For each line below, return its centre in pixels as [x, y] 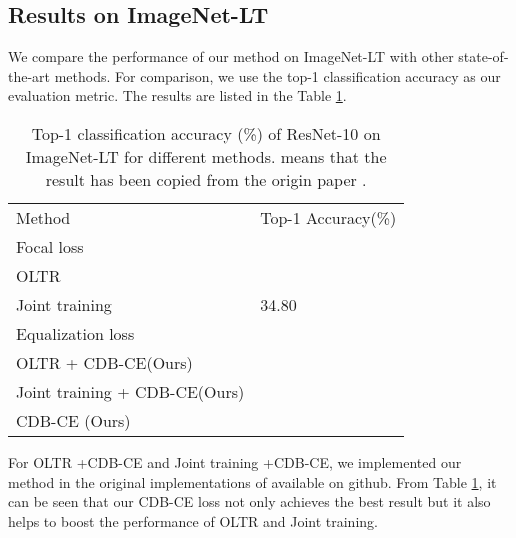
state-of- [483, 56]
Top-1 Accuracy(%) [328, 217]
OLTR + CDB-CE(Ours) [104, 362]
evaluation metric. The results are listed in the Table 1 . [177, 95]
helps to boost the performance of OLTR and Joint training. [193, 520]
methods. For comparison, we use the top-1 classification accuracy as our [277, 75]
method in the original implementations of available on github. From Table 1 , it [252, 481]
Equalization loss [75, 333]
